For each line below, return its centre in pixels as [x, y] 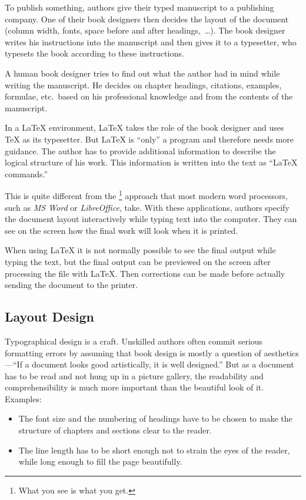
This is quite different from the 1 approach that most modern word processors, [147, 195]
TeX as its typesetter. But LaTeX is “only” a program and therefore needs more [149, 139]
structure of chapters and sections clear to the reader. [115, 430]
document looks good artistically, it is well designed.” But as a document [163, 364]
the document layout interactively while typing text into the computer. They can [151, 219]
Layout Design [49, 317]
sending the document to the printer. [71, 285]
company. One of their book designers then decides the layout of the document [147, 19]
